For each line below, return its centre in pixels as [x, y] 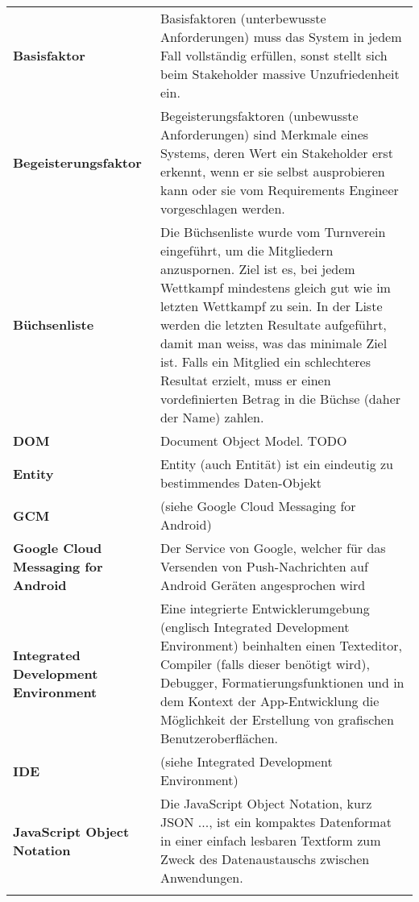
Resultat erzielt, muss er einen [245, 380]
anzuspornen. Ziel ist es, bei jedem [257, 269]
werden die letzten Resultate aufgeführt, [273, 324]
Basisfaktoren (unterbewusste [243, 18]
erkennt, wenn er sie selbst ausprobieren [272, 171]
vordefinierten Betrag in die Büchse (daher [280, 399]
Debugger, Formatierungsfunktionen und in [282, 682]
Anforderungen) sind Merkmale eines [264, 134]
